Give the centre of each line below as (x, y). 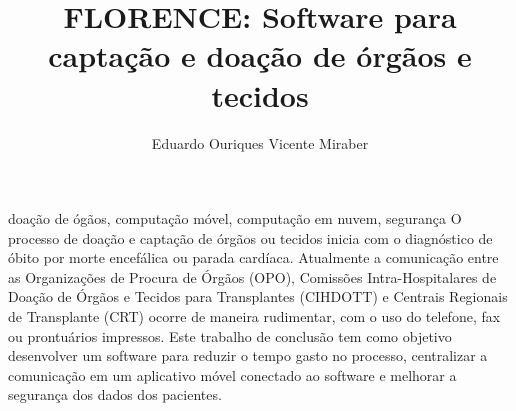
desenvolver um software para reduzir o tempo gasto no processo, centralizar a (248, 355)
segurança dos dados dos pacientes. (115, 394)
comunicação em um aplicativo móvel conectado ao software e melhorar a (232, 374)
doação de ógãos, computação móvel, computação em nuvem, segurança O (235, 218)
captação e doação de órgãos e (260, 55)
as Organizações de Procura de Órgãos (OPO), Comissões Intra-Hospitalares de (252, 276)
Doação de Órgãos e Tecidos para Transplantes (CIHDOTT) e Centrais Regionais (258, 296)
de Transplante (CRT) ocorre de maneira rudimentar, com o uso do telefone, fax (254, 316)
